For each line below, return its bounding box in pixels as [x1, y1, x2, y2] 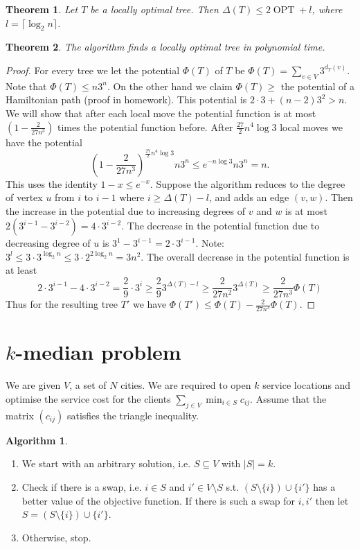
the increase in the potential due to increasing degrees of [6, 203, 246, 218]
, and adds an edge [209, 190, 289, 204]
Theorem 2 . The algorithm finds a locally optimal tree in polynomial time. [6, 40, 325, 54]
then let [315, 493, 349, 507]
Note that [6, 78, 47, 93]
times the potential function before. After [57, 119, 233, 134]
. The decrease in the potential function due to [121, 218, 320, 233]
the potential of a [280, 78, 354, 93]
